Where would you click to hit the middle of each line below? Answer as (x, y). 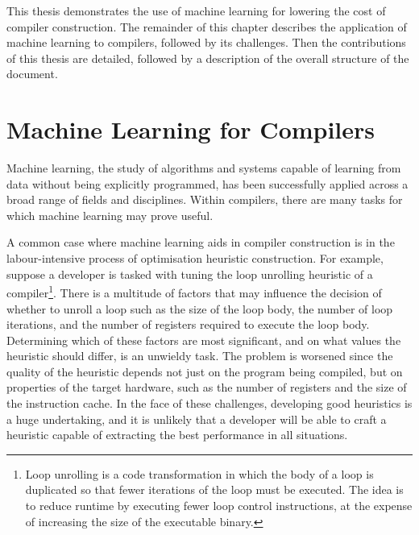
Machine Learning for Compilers (191, 129)
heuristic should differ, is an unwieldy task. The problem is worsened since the (200, 356)
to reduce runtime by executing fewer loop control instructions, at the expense (219, 506)
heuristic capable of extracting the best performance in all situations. (177, 435)
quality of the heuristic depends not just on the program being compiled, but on (205, 371)
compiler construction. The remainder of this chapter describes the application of (207, 26)
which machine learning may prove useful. (110, 215)
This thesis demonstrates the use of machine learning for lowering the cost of (196, 10)
